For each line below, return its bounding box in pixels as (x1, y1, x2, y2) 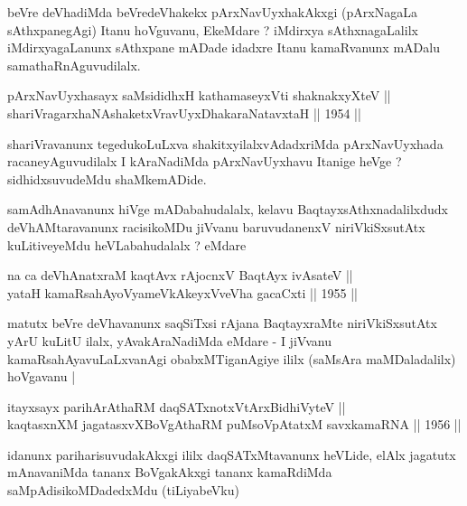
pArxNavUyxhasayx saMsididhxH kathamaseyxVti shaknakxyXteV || (7, 86, 391, 105)
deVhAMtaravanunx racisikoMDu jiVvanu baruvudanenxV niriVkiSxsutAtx (7, 217, 425, 236)
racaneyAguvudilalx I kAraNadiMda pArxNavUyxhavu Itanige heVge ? (7, 152, 402, 171)
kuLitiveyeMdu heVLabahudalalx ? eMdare (7, 235, 247, 254)
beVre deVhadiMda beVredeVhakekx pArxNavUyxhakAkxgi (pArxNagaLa (7, 3, 417, 21)
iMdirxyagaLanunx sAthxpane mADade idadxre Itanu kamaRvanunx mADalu (7, 38, 440, 57)
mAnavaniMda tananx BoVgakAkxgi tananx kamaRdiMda (7, 463, 332, 482)
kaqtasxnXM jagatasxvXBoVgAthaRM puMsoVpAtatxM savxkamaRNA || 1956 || (7, 415, 462, 434)
